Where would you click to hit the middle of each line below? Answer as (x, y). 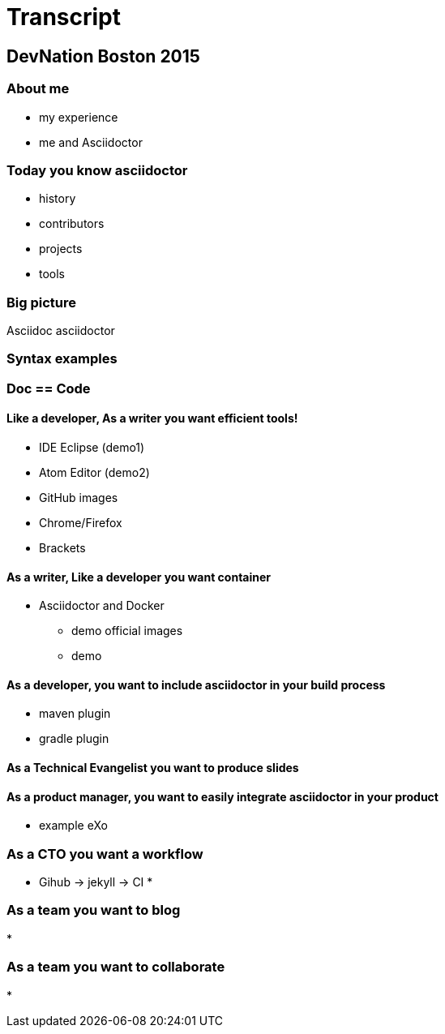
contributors (72, 224)
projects (61, 249)
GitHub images (79, 498)
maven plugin (75, 714)
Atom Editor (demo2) (94, 473)
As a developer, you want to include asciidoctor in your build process (196, 684)
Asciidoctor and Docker (102, 606)
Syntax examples (62, 359)
